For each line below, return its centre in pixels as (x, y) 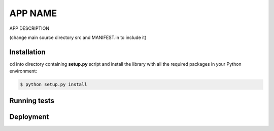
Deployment (29, 117)
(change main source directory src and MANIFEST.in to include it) (78, 37)
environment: (23, 71)
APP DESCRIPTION (29, 28)
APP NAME (33, 13)
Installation (27, 52)
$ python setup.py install (54, 84)
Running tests (32, 100)
